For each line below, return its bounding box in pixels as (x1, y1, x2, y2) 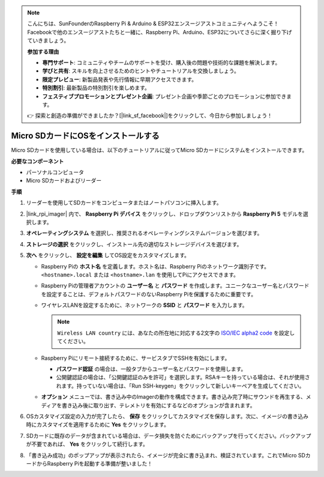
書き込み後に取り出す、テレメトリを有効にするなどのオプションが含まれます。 (62, 401, 256, 409)
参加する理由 (27, 48, 59, 55)
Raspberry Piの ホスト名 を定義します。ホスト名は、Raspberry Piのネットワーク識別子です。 (41, 263, 270, 270)
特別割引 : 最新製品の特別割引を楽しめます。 (42, 84, 150, 91)
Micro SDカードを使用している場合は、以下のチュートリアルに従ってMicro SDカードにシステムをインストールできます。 (11, 147, 308, 154)
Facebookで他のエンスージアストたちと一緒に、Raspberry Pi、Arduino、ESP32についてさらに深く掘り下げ (27, 28, 292, 35)
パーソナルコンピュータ (26, 168, 84, 175)
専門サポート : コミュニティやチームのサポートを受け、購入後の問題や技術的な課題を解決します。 (42, 59, 281, 66)
